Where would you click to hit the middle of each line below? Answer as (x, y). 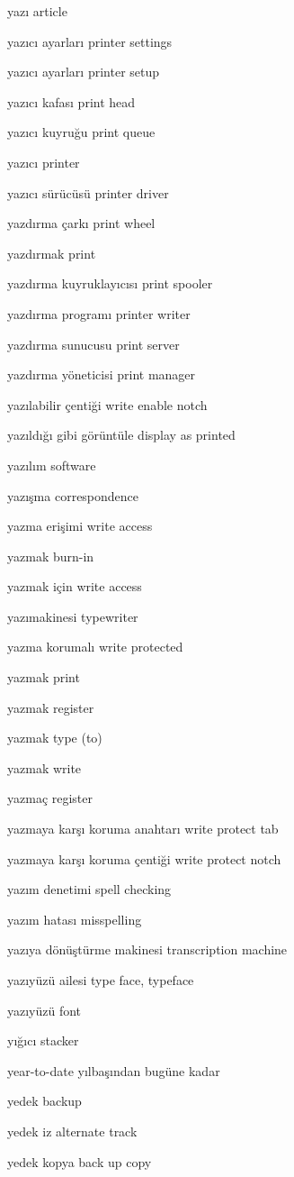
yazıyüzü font (45, 1010)
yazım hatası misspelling (75, 919)
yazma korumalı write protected (95, 647)
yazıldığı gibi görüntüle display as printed (121, 435)
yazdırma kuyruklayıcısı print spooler (110, 283)
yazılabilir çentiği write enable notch (107, 404)
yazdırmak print (52, 253)
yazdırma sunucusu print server (94, 344)
